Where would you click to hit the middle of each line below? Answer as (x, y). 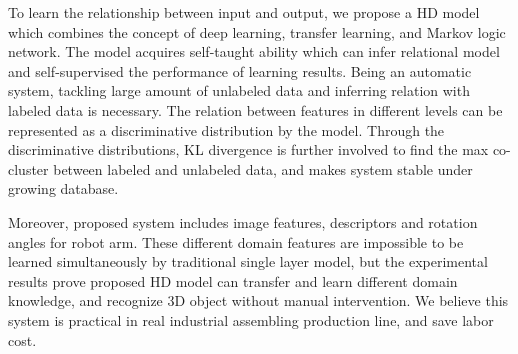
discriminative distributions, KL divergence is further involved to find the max (248, 149)
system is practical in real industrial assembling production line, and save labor (251, 319)
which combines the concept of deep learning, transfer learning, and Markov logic (257, 31)
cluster (28, 168)
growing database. (63, 188)
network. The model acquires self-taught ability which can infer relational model (254, 51)
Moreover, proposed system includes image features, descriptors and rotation (243, 221)
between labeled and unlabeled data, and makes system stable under (263, 168)
